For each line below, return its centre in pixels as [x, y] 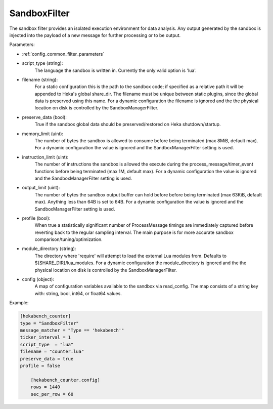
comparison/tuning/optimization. [69, 239]
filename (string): [40, 79]
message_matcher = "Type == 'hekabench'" [72, 330]
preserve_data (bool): [44, 117]
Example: [19, 303]
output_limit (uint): [41, 188]
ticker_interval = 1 [45, 337]
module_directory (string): [49, 249]
